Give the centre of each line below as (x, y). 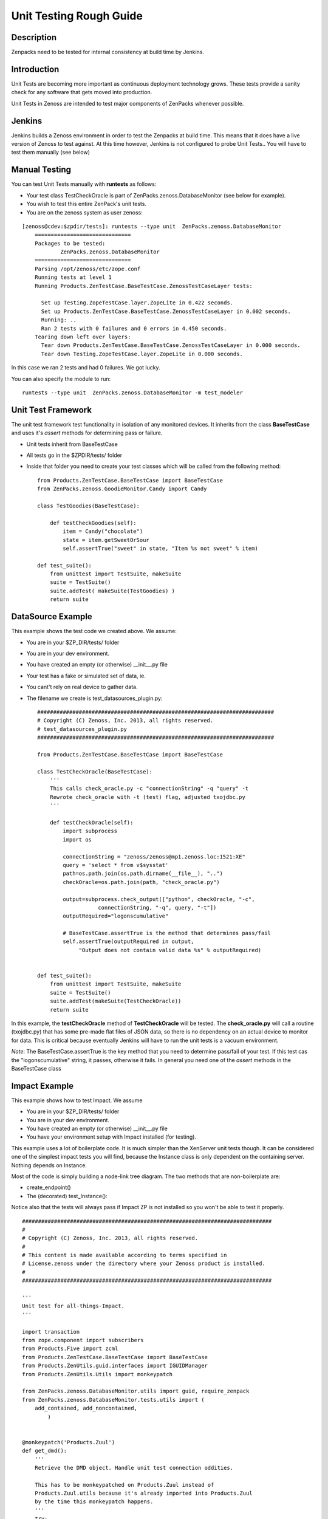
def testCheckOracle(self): (91, 822)
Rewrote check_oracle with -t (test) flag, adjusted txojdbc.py (147, 797)
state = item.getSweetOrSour (106, 540)
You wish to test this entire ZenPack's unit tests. (87, 204)
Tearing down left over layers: (83, 337)
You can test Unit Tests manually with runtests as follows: (84, 184)
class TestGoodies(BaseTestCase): (88, 506)
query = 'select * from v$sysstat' (116, 865)
